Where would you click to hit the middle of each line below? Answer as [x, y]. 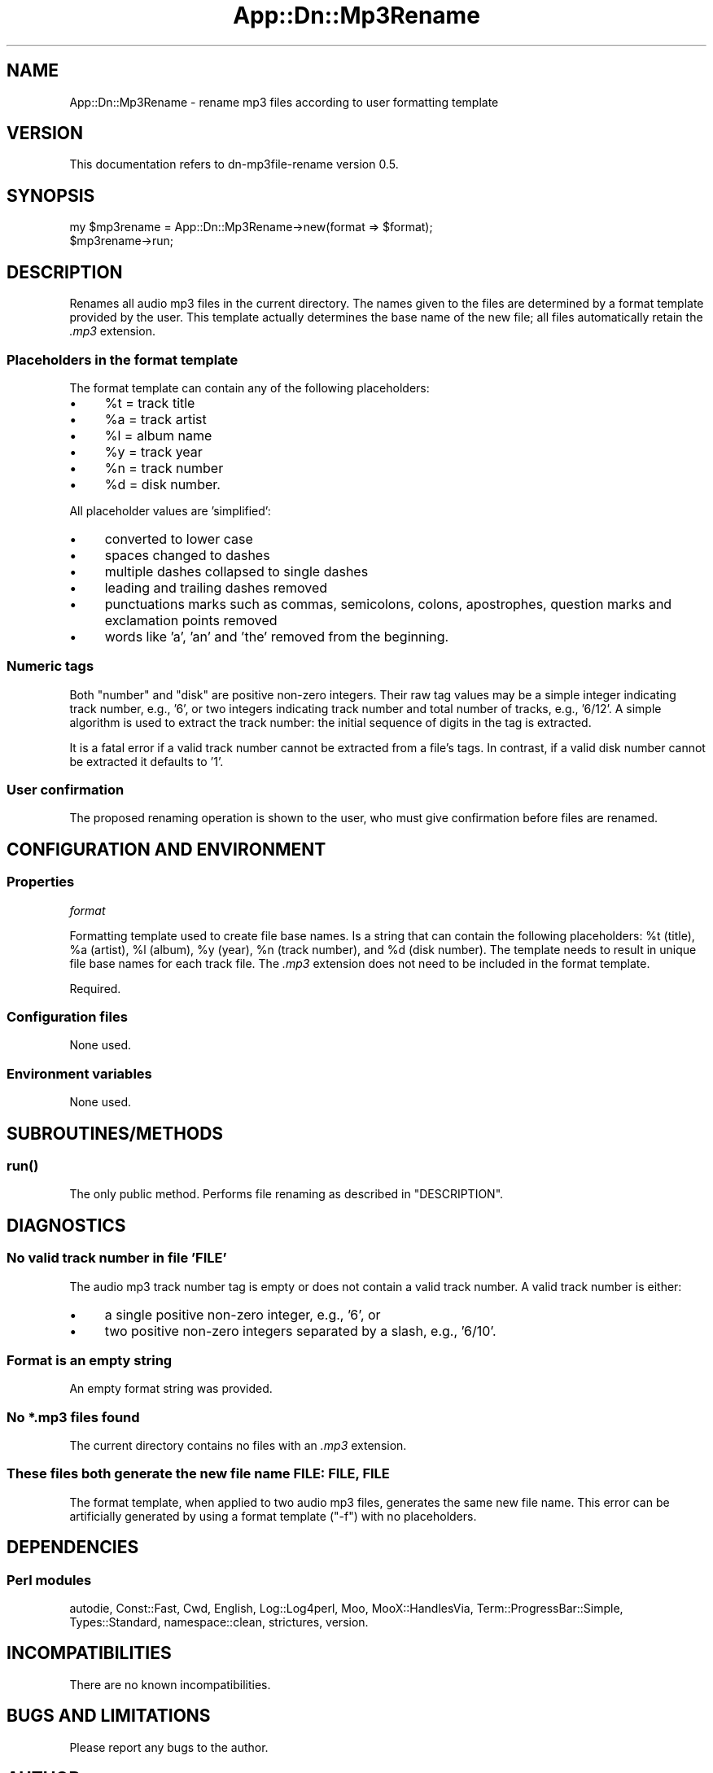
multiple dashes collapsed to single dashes [236, 571]
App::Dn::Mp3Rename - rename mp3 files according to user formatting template [284, 102]
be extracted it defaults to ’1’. [147, 761]
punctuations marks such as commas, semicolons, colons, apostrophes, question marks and [388, 604]
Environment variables [79, 1073]
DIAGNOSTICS [66, 1225]
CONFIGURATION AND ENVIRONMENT [166, 849]
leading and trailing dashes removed [216, 587]
